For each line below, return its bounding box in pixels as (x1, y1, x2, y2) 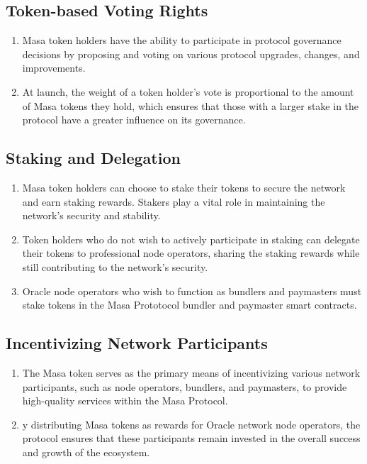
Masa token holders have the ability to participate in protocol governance (22, 33, 341, 48)
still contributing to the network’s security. (22, 259, 208, 274)
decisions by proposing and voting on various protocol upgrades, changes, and (22, 46, 360, 61)
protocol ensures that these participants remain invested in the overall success (22, 431, 361, 446)
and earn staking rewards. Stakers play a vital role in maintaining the (22, 194, 325, 209)
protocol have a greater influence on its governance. (22, 112, 246, 127)
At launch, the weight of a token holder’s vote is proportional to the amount (22, 84, 354, 99)
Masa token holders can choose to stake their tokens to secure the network (22, 179, 346, 194)
